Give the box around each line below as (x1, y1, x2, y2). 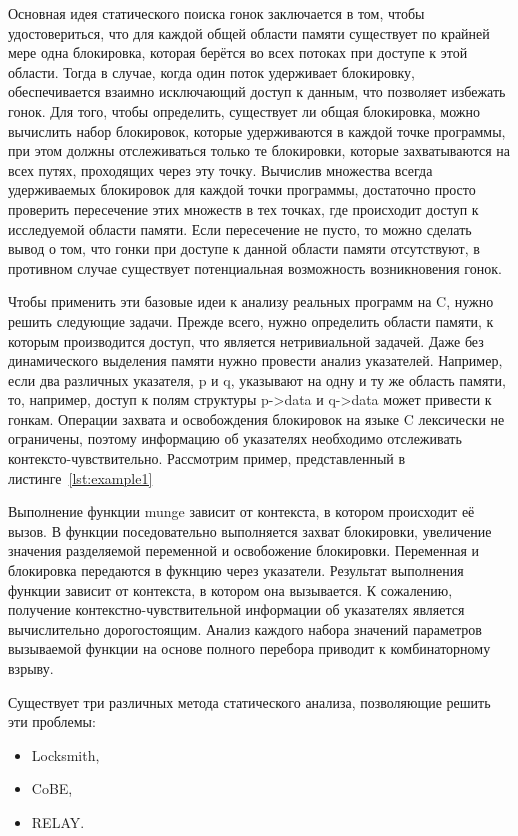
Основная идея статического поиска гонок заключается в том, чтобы (8, 3, 425, 23)
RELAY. (31, 811, 85, 832)
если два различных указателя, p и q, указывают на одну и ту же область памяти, (8, 369, 506, 390)
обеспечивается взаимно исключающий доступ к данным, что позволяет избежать (8, 81, 506, 102)
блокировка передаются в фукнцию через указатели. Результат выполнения (8, 560, 464, 581)
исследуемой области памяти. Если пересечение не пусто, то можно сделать (8, 218, 472, 239)
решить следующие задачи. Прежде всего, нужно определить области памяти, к (8, 310, 494, 331)
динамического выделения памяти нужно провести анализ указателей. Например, (8, 350, 503, 371)
